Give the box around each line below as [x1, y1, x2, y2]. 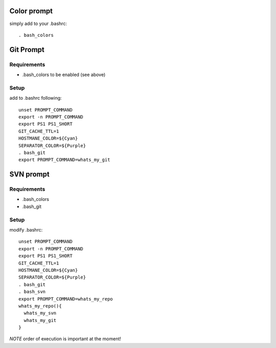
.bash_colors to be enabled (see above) [22, 72, 106, 78]
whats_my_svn [24, 310, 57, 316]
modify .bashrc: [9, 227, 43, 233]
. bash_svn [18, 289, 46, 295]
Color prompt [9, 7, 53, 15]
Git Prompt [9, 45, 44, 54]
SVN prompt [9, 170, 50, 179]
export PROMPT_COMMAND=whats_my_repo [18, 296, 113, 301]
